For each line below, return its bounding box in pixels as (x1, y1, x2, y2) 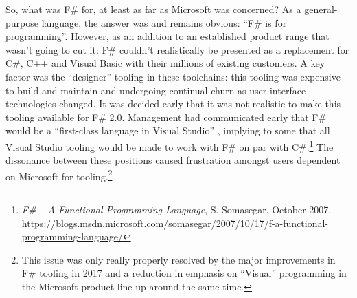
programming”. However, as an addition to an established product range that (5, 29, 330, 43)
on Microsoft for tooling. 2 (5, 167, 113, 183)
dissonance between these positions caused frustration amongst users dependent (5, 153, 341, 167)
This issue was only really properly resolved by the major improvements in (21, 252, 336, 266)
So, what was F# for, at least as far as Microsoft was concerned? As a (5, 2, 301, 16)
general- (304, 2, 338, 16)
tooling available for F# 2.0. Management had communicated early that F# (5, 109, 327, 124)
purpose (5, 15, 38, 30)
